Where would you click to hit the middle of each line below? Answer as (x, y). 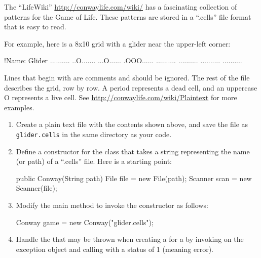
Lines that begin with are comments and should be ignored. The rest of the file (127, 77)
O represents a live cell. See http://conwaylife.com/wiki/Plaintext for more (121, 97)
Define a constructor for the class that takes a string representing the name (133, 151)
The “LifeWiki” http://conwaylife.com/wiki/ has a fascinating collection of (121, 7)
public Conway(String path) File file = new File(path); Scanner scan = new (134, 178)
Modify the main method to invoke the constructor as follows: (112, 205)
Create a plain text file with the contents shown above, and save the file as (132, 124)
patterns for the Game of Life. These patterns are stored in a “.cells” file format (128, 16)
